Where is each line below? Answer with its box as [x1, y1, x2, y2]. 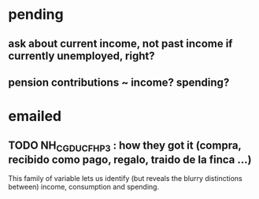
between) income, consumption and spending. [8, 182, 160, 192]
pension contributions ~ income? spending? [8, 76, 230, 89]
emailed [8, 108, 61, 125]
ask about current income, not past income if [8, 37, 233, 50]
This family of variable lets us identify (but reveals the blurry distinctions [8, 174, 242, 183]
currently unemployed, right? [8, 49, 155, 62]
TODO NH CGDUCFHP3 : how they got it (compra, [8, 138, 242, 154]
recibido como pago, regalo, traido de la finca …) [8, 153, 252, 166]
